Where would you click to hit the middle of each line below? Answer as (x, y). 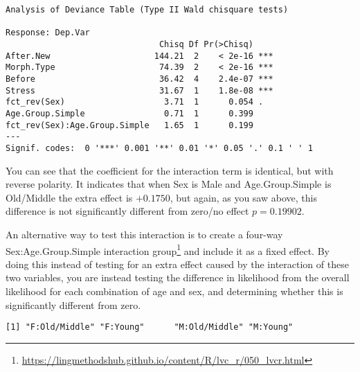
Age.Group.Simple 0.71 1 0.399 (129, 113)
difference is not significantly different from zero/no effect (127, 211)
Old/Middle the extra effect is (69, 197)
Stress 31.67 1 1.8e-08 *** (139, 90)
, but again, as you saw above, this (243, 197)
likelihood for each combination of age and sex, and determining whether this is (174, 291)
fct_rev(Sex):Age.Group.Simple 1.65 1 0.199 (129, 125)
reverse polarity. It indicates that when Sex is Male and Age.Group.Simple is (169, 184)
